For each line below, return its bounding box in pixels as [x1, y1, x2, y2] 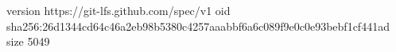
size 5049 [6, 33, 50, 50]
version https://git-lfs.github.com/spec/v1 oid [6, 2, 231, 18]
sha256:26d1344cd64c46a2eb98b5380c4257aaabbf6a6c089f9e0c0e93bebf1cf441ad [6, 17, 390, 34]
